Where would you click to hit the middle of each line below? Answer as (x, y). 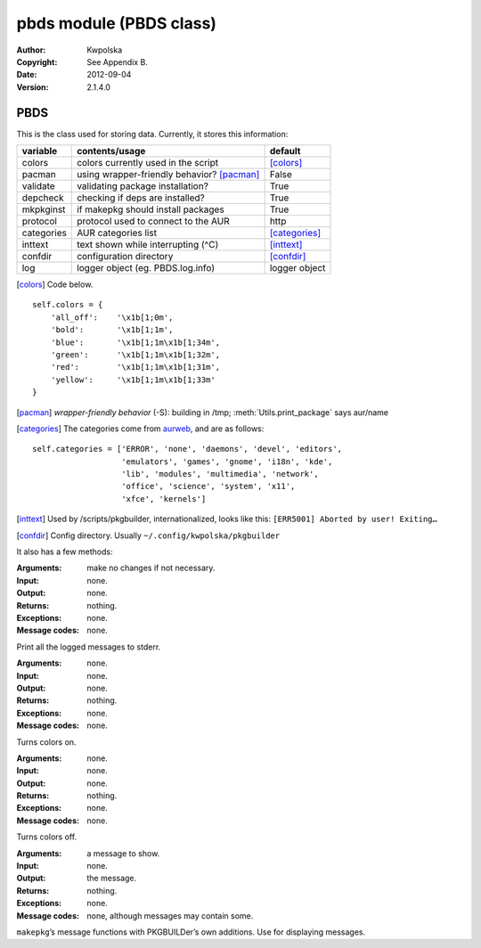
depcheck (43, 198)
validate (38, 186)
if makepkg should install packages (151, 209)
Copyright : (37, 61)
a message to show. (123, 853)
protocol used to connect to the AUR (154, 221)
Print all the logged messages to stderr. (89, 647)
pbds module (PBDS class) (117, 23)
